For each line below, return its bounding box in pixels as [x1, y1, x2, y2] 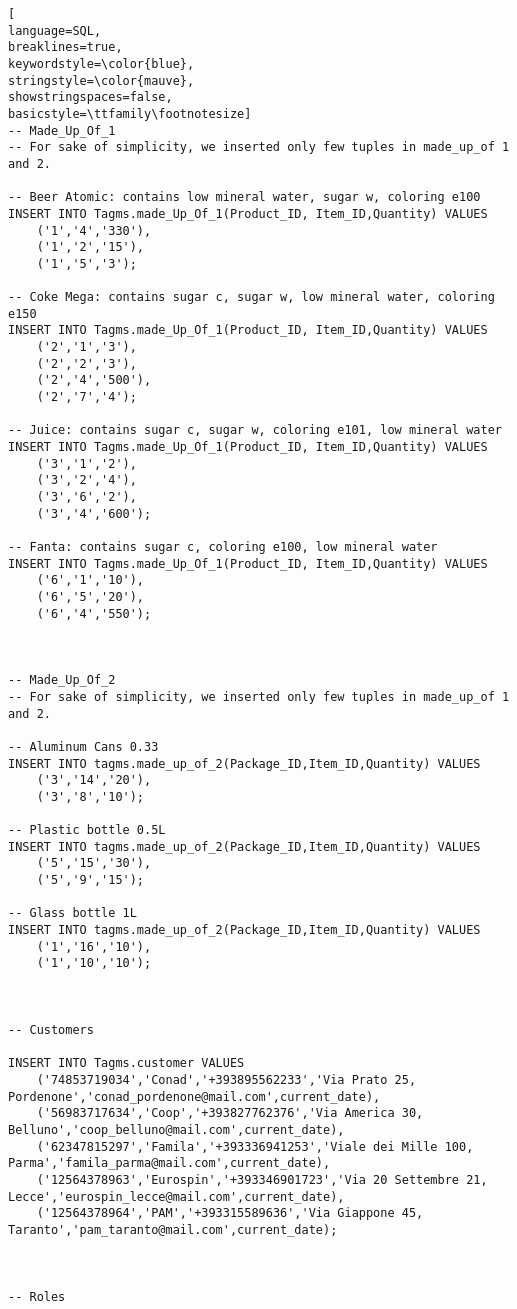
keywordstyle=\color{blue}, [8, 56, 195, 71]
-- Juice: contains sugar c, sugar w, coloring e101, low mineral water [8, 423, 502, 438]
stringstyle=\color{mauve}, [8, 73, 195, 88]
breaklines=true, [8, 40, 123, 55]
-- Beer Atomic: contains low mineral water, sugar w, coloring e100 [8, 190, 481, 205]
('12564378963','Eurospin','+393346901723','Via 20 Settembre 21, [36, 1172, 488, 1187]
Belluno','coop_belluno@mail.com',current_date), [8, 1122, 345, 1137]
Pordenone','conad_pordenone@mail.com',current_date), [8, 1089, 381, 1104]
